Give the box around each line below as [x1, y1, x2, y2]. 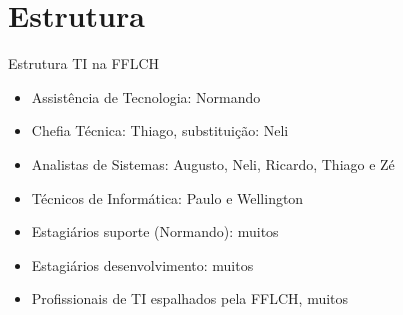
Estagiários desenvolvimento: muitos [31, 254, 254, 275]
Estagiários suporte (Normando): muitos [31, 221, 279, 242]
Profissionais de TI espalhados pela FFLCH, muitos [31, 288, 349, 309]
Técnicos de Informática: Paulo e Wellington [31, 187, 304, 208]
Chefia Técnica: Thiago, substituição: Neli [31, 120, 289, 141]
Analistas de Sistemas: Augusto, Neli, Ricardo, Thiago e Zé [31, 153, 395, 174]
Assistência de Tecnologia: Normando [31, 86, 261, 107]
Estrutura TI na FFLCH [8, 53, 160, 74]
